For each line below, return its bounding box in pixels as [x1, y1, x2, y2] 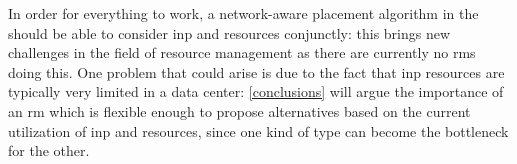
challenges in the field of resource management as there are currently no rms [8, 42, 476, 63]
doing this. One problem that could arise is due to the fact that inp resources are [8, 61, 505, 82]
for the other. [8, 140, 90, 161]
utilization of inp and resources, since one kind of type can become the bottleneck [8, 120, 509, 141]
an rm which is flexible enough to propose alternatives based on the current [8, 100, 471, 121]
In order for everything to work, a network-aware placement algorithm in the [8, 3, 479, 23]
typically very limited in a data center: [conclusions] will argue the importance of [8, 81, 504, 102]
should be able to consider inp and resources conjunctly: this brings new [8, 22, 451, 43]
